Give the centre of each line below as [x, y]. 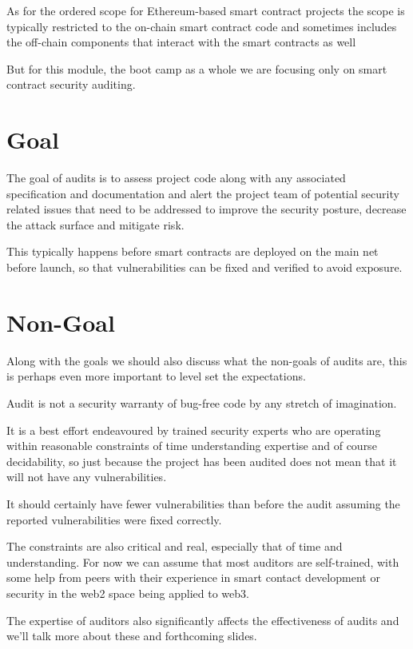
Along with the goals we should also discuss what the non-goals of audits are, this [207, 360]
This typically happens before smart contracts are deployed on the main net [193, 251]
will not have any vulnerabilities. [87, 477]
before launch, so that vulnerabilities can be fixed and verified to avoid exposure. [205, 267]
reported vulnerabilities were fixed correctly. [114, 519]
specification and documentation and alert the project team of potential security [203, 193]
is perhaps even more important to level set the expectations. [156, 376]
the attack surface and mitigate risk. [95, 224]
